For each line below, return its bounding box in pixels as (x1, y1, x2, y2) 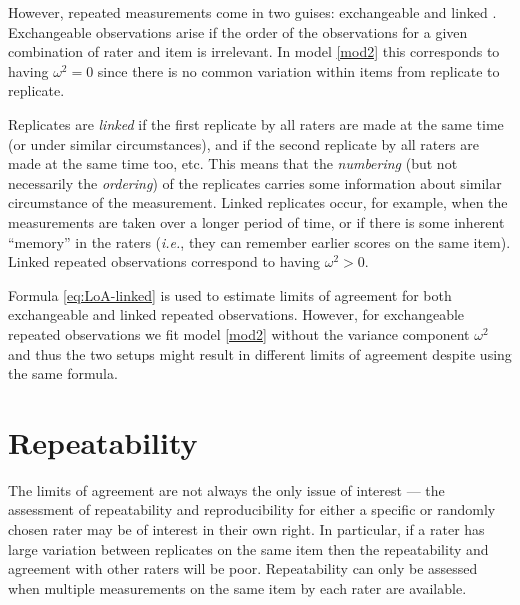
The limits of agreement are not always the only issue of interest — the (8, 479, 445, 500)
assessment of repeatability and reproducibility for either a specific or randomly (8, 499, 496, 520)
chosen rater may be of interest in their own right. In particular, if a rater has (8, 519, 485, 539)
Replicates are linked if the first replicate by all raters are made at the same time (8, 113, 504, 134)
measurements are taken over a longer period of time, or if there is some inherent (8, 211, 505, 232)
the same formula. (8, 363, 118, 384)
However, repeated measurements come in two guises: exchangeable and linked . (8, 2, 497, 22)
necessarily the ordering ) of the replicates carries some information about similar (8, 172, 502, 193)
